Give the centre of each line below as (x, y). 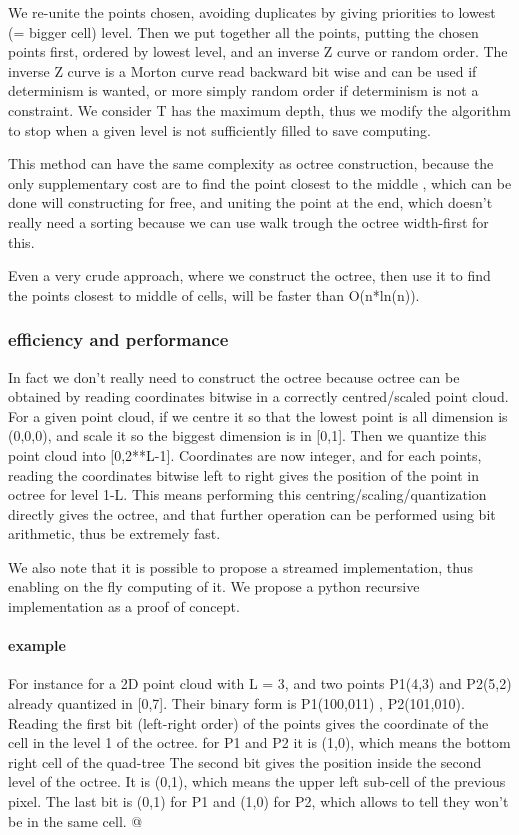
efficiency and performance (118, 339)
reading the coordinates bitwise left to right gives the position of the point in (244, 474)
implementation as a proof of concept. (124, 606)
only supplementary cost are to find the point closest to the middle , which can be (260, 182)
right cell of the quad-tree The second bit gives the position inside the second (245, 761)
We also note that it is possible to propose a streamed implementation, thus (240, 566)
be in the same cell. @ (75, 820)
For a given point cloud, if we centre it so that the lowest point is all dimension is (258, 415)
